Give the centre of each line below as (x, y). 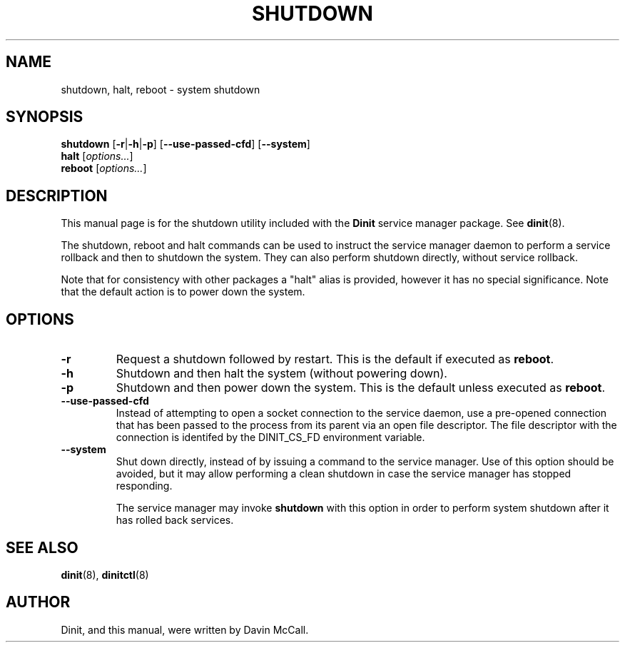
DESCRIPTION (57, 196)
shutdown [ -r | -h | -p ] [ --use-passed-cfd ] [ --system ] (186, 144)
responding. (144, 486)
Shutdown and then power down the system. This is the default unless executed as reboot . (361, 388)
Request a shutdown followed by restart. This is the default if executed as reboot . (335, 359)
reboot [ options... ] (104, 168)
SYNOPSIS (45, 117)
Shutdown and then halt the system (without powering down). (281, 374)
